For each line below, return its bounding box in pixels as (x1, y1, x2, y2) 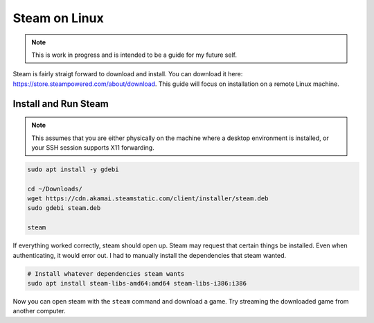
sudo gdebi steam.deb (27, 204, 101, 212)
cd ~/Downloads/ (27, 184, 83, 193)
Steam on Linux (12, 10, 104, 26)
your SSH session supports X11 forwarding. (31, 143, 155, 152)
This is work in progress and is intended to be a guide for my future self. (31, 51, 237, 59)
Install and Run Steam (12, 98, 109, 110)
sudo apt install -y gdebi (27, 165, 119, 173)
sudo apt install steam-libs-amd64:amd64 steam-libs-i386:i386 (27, 279, 247, 287)
